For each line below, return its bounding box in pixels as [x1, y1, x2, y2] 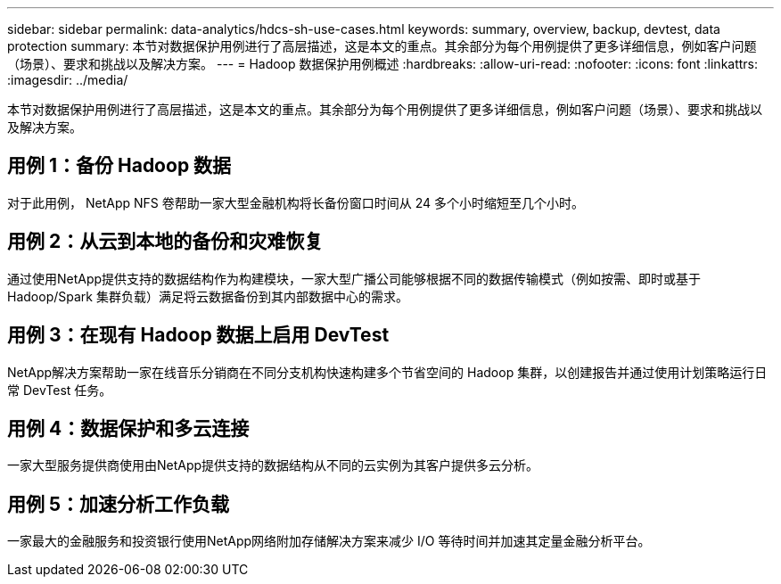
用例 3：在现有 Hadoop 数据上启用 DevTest [7, 324, 390, 347]
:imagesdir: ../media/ [7, 72, 128, 87]
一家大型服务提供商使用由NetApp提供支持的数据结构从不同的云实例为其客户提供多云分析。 [7, 457, 539, 473]
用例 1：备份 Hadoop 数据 [7, 154, 232, 177]
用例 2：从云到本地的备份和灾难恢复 [7, 230, 324, 253]
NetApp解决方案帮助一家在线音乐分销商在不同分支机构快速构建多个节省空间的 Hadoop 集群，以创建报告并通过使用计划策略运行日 [7, 364, 768, 380]
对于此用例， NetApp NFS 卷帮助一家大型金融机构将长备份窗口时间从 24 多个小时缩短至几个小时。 [7, 194, 584, 210]
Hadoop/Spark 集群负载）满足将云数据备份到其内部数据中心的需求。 [7, 288, 408, 304]
